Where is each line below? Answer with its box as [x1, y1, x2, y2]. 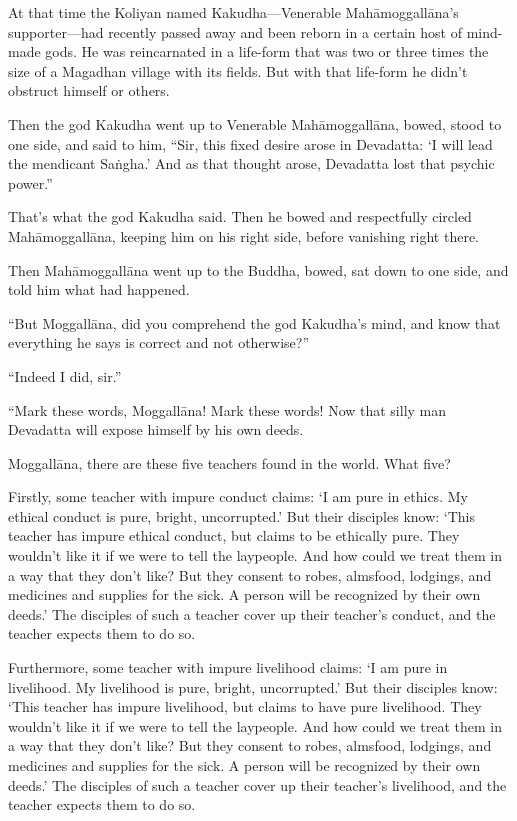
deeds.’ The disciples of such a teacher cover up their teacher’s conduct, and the [8, 603, 496, 624]
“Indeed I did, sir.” [8, 365, 122, 386]
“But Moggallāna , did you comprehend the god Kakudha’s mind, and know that [8, 312, 501, 333]
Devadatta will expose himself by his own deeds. [8, 419, 304, 440]
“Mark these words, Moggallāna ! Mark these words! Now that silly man [8, 399, 447, 420]
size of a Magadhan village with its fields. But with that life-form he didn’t [8, 60, 468, 81]
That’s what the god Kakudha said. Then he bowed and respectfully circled [8, 206, 472, 227]
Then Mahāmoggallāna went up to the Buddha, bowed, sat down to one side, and [8, 259, 509, 280]
